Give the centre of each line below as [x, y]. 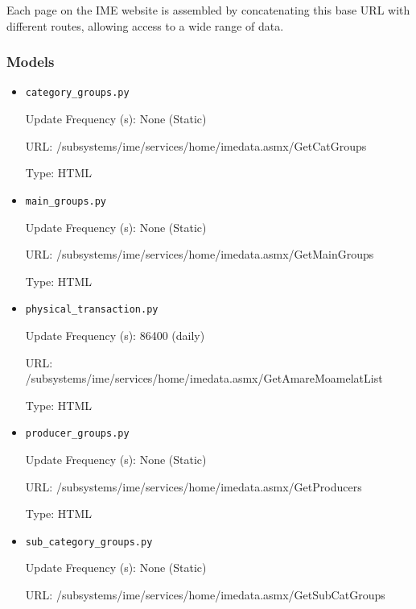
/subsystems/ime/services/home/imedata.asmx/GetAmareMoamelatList [204, 378]
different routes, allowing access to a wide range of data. [145, 25]
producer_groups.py [77, 434]
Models [31, 62]
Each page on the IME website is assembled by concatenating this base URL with [208, 10]
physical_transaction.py [92, 310]
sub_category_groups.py [89, 542]
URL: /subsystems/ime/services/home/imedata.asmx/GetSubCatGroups [205, 594]
